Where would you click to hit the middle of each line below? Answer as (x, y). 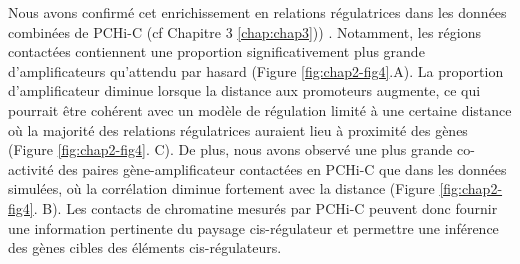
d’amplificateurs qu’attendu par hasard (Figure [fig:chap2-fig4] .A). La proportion (256, 70)
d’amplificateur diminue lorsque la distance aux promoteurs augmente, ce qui (244, 90)
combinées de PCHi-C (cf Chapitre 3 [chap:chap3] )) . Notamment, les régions (244, 31)
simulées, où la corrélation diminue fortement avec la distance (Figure (221, 188)
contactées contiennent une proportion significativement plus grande (216, 51)
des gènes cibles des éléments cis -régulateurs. (145, 247)
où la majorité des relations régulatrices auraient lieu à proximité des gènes (238, 129)
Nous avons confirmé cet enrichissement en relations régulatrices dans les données (257, 12)
